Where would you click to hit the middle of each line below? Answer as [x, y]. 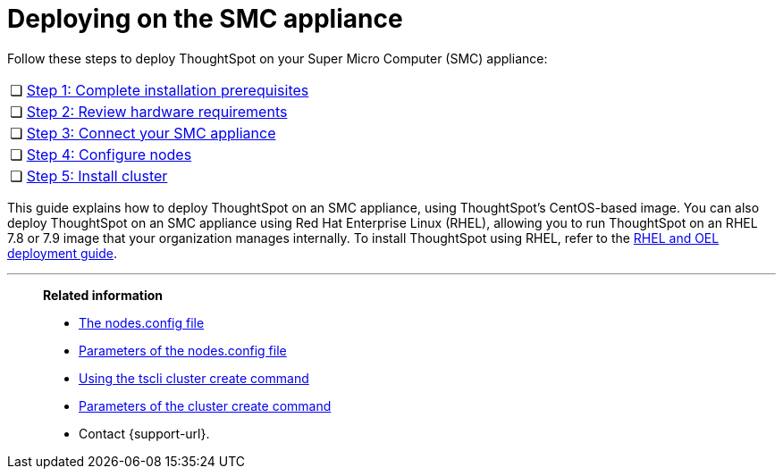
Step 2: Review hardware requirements [157, 111]
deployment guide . [62, 253]
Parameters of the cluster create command [205, 405]
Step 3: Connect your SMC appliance [151, 133]
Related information [103, 295]
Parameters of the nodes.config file [183, 350]
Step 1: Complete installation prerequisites [168, 90]
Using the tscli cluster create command [194, 378]
